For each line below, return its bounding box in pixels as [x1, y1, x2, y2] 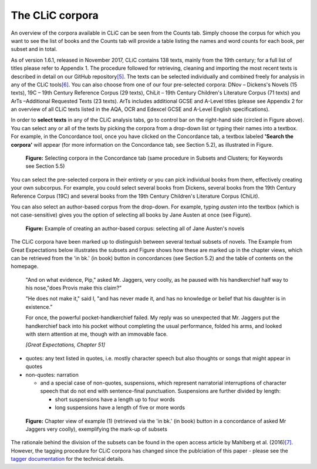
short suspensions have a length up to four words [55, 396, 176, 403]
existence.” [25, 303, 53, 311]
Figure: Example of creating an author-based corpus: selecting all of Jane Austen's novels [25, 225, 245, 232]
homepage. [11, 263, 39, 270]
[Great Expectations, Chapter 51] [25, 341, 106, 349]
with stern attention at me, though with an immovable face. [25, 330, 168, 338]
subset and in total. [11, 46, 58, 53]
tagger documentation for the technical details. [11, 455, 124, 463]
